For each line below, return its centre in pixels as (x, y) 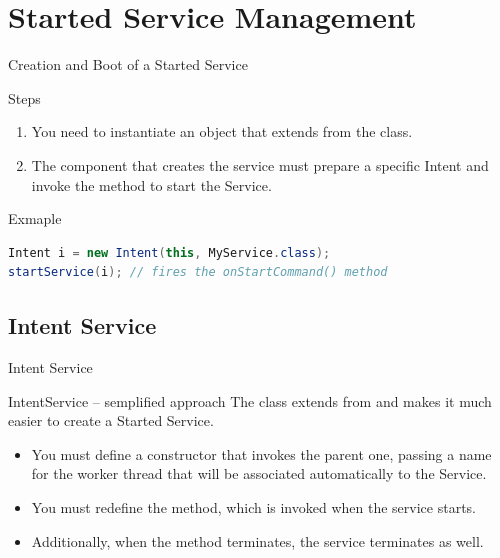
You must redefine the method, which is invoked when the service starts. (253, 507)
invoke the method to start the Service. (151, 184)
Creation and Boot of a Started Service (128, 64)
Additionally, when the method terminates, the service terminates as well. (257, 540)
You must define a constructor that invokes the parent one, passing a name (261, 453)
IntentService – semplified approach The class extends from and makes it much (250, 400)
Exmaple (35, 218)
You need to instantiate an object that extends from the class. (222, 131)
